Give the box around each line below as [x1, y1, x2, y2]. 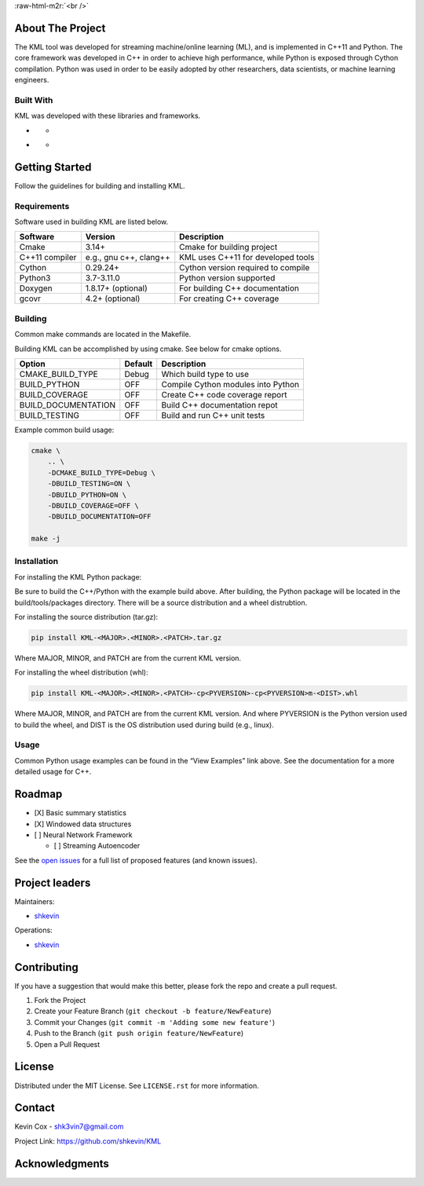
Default [124, 358, 153, 369]
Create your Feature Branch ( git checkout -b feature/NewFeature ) [34, 1006, 272, 1016]
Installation [14, 556, 59, 567]
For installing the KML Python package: [14, 572, 142, 581]
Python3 [19, 273, 51, 284]
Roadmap [14, 788, 63, 801]
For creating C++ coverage [179, 293, 280, 304]
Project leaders [14, 876, 91, 889]
